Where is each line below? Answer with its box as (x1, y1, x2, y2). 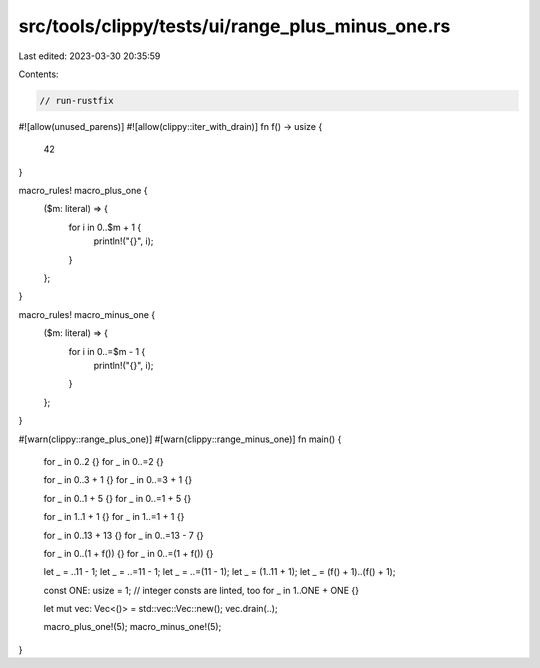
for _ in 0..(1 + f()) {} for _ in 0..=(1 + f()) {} (43, 547, 214, 559)
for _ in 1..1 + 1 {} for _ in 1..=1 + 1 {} (43, 511, 185, 523)
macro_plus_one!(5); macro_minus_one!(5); (43, 621, 222, 633)
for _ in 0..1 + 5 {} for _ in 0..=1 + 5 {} (43, 492, 192, 504)
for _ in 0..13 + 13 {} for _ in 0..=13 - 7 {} (43, 529, 204, 541)
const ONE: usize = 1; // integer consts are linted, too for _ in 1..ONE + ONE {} (43, 584, 360, 596)
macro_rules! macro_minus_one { (18, 308, 155, 320)
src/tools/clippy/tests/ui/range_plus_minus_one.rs (18, 15, 451, 37)
